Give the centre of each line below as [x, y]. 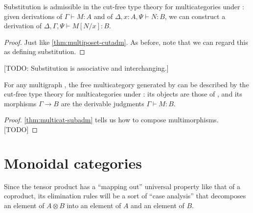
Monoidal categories [73, 163]
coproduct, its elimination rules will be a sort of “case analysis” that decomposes [125, 196]
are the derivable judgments [103, 103]
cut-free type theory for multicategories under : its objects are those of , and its [123, 94]
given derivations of [33, 16]
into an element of [94, 205]
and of [103, 16]
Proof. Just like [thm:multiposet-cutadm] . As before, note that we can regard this [126, 42]
